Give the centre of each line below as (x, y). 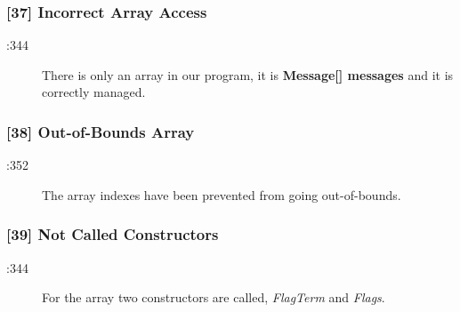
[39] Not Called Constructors (113, 234)
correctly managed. (94, 92)
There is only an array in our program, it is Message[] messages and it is (248, 74)
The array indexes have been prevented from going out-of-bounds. (222, 194)
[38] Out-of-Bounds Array (101, 131)
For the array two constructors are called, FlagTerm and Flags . (214, 297)
